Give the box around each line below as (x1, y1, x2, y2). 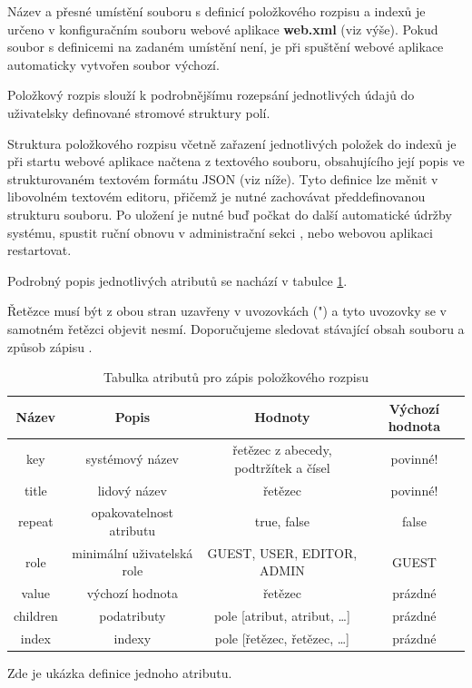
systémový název (85, 448, 180, 467)
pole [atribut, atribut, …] (213, 606, 350, 625)
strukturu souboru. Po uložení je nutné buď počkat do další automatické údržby (7, 204, 452, 223)
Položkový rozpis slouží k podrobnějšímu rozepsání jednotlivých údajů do (7, 85, 415, 104)
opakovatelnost (91, 503, 173, 522)
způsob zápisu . (7, 337, 93, 356)
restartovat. (7, 241, 72, 260)
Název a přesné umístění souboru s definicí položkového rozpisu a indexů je (7, 2, 426, 20)
